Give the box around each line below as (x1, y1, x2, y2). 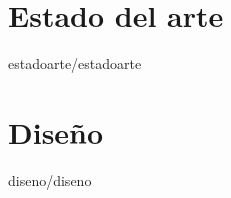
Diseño (8, 111, 104, 152)
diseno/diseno (8, 169, 92, 190)
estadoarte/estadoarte (8, 53, 142, 74)
